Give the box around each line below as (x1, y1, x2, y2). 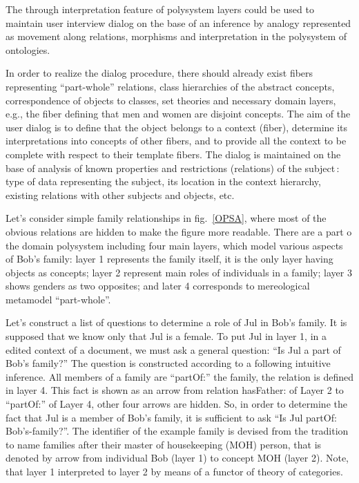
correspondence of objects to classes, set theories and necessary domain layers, (6, 93, 336, 107)
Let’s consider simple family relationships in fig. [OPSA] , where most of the (6, 211, 327, 225)
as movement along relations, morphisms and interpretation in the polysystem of (6, 29, 347, 44)
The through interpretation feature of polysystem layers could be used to (6, 2, 314, 16)
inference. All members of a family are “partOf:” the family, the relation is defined (6, 369, 353, 383)
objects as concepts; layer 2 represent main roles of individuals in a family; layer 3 (6, 265, 352, 279)
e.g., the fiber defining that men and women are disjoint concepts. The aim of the (6, 106, 351, 121)
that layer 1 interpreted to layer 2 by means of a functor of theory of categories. (6, 464, 343, 478)
